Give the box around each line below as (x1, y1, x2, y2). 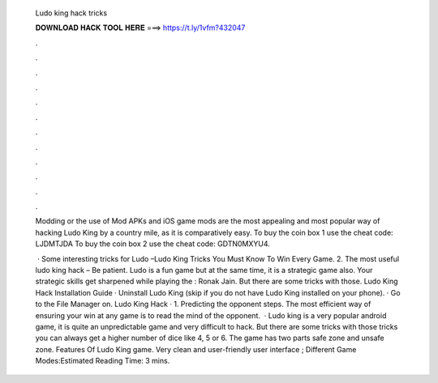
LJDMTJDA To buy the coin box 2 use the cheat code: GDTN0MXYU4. (35, 239, 271, 249)
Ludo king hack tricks (35, 8, 108, 18)
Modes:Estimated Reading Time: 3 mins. (35, 356, 170, 366)
